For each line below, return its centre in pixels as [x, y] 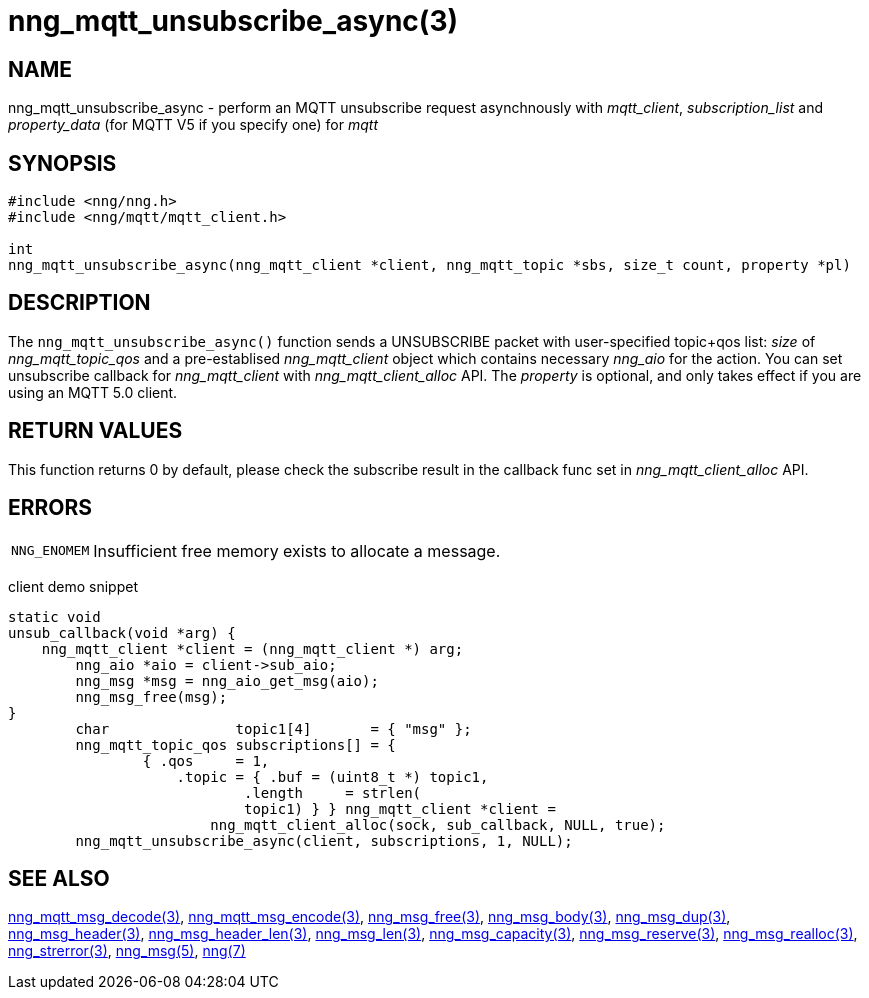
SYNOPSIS [62, 163]
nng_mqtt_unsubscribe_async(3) [233, 21]
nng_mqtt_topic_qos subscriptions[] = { [235, 744]
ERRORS [50, 508]
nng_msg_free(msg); [151, 696]
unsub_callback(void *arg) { [122, 632]
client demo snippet [73, 586]
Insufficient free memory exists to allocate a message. [297, 550]
